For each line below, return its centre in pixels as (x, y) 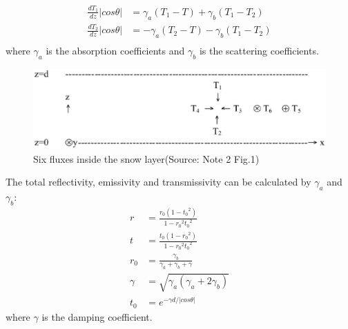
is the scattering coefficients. (259, 51)
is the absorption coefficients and (115, 51)
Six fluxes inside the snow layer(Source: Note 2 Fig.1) (146, 158)
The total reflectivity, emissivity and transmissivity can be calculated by (158, 182)
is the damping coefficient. (97, 316)
